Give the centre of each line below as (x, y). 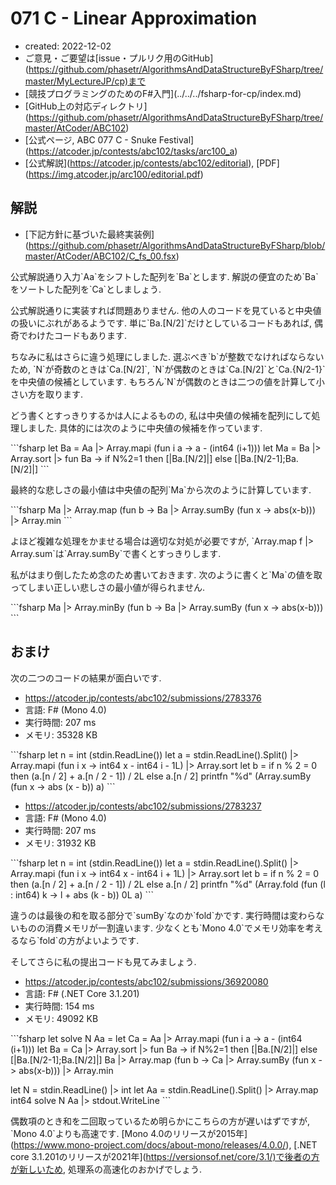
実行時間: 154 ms (59, 1006)
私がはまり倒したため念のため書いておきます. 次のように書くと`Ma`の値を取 (166, 574)
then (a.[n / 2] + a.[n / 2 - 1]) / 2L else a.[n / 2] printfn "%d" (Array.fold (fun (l (168, 884)
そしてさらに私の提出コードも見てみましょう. (103, 961)
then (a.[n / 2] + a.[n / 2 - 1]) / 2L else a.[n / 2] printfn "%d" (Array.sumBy (161, 776)
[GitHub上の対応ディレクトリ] (86, 106)
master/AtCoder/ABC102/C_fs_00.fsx (100, 256)
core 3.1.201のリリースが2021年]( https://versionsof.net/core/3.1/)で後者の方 (165, 1156)
